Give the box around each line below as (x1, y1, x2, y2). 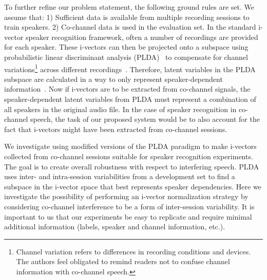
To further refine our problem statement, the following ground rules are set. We (4, 2, 255, 12)
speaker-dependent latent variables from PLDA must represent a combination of (4, 94, 256, 104)
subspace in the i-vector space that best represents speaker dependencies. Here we (4, 181, 261, 191)
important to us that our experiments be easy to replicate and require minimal (4, 211, 252, 222)
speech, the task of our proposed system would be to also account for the (30, 114, 260, 124)
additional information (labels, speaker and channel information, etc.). (4, 221, 225, 232)
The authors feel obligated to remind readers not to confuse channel (16, 256, 230, 267)
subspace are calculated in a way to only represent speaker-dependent (4, 73, 223, 84)
